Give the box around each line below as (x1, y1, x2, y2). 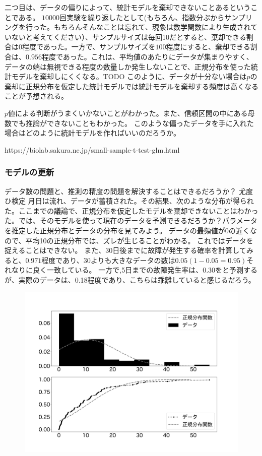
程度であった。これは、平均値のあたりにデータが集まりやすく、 (41, 51, 253, 61)
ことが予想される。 (5, 91, 68, 101)
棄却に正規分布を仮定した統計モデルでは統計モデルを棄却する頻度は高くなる (5, 81, 258, 91)
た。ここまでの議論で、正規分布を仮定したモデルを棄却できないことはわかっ (5, 205, 258, 216)
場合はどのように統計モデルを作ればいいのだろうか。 (5, 127, 180, 138)
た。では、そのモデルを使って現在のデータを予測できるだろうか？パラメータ (5, 215, 257, 226)
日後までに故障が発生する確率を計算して (112, 245, 246, 255)
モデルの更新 (5, 166, 54, 178)
